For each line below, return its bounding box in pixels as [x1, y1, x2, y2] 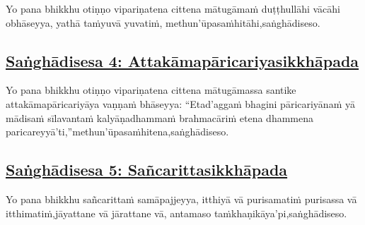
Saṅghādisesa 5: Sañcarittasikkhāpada [6, 159, 288, 181]
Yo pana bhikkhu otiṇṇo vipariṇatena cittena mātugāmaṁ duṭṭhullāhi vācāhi [6, 1, 341, 16]
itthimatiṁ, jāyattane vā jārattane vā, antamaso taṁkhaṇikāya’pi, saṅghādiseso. [6, 205, 347, 220]
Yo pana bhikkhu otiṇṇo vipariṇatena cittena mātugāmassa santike [6, 83, 296, 97]
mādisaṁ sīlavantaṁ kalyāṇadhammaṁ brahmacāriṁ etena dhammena [6, 110, 313, 125]
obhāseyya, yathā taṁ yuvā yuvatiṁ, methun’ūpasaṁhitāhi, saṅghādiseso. [6, 15, 320, 30]
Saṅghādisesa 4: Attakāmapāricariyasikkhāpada [6, 49, 359, 71]
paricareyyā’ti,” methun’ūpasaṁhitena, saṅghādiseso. [6, 124, 229, 139]
